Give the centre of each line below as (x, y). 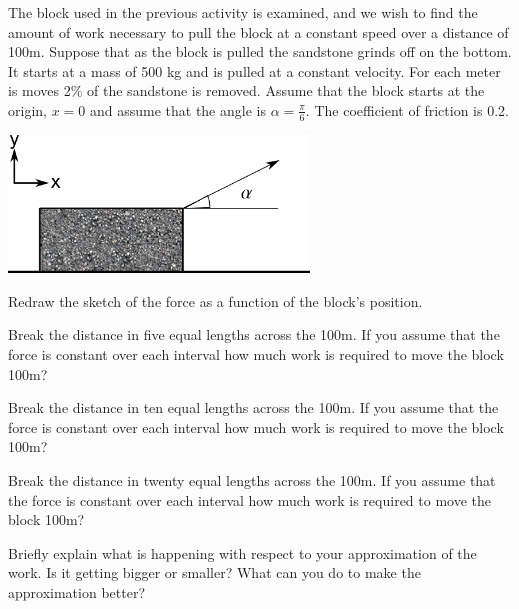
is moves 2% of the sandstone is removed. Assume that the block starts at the (246, 90)
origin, (27, 109)
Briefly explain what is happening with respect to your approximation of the (242, 552)
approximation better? (76, 591)
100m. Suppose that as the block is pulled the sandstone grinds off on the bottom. (260, 51)
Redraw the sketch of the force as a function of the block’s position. (215, 300)
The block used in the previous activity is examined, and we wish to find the (243, 12)
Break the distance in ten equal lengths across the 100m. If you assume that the (253, 407)
